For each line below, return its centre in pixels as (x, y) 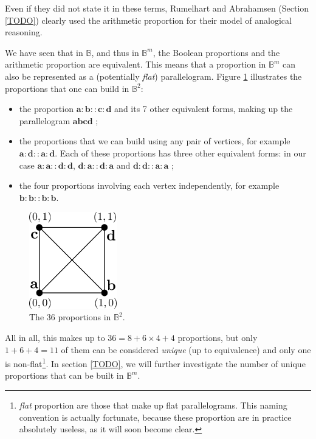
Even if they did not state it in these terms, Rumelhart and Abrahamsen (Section (157, 8)
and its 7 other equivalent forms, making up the (204, 109)
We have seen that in (44, 52)
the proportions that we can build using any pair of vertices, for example (155, 141)
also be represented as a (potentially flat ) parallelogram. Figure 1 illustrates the (153, 76)
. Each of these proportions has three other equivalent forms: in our (180, 153)
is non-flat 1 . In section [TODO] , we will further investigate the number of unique (155, 363)
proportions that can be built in (64, 375)
